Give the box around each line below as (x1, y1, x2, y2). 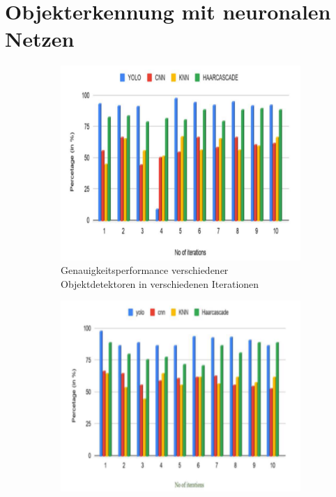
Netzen (5, 24, 75, 53)
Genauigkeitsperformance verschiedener (61, 263, 229, 277)
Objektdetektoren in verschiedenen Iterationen (61, 276, 259, 291)
